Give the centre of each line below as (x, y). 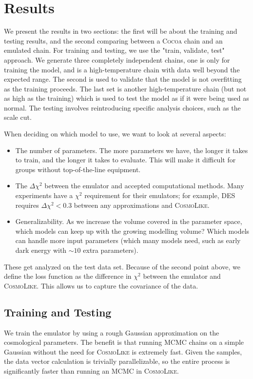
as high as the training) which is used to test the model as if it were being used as (126, 98)
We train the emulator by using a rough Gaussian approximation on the (112, 332)
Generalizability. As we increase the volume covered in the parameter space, (129, 221)
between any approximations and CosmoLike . (142, 205)
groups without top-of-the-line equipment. (78, 169)
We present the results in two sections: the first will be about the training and (121, 31)
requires (27, 205)
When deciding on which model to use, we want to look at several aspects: (115, 134)
